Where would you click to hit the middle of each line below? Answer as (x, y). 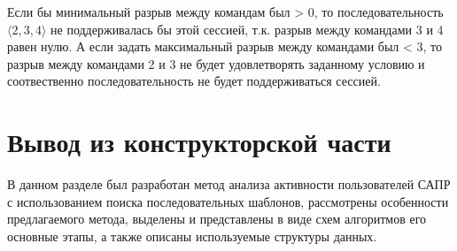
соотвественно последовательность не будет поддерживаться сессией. (194, 81)
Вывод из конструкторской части (199, 142)
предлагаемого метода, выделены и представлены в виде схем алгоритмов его (217, 219)
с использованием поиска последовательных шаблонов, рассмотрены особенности (228, 201)
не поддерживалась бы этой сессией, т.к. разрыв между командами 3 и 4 (247, 29)
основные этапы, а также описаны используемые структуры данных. (192, 236)
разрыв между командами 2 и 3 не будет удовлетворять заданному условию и (216, 63)
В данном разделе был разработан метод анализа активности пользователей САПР (229, 184)
